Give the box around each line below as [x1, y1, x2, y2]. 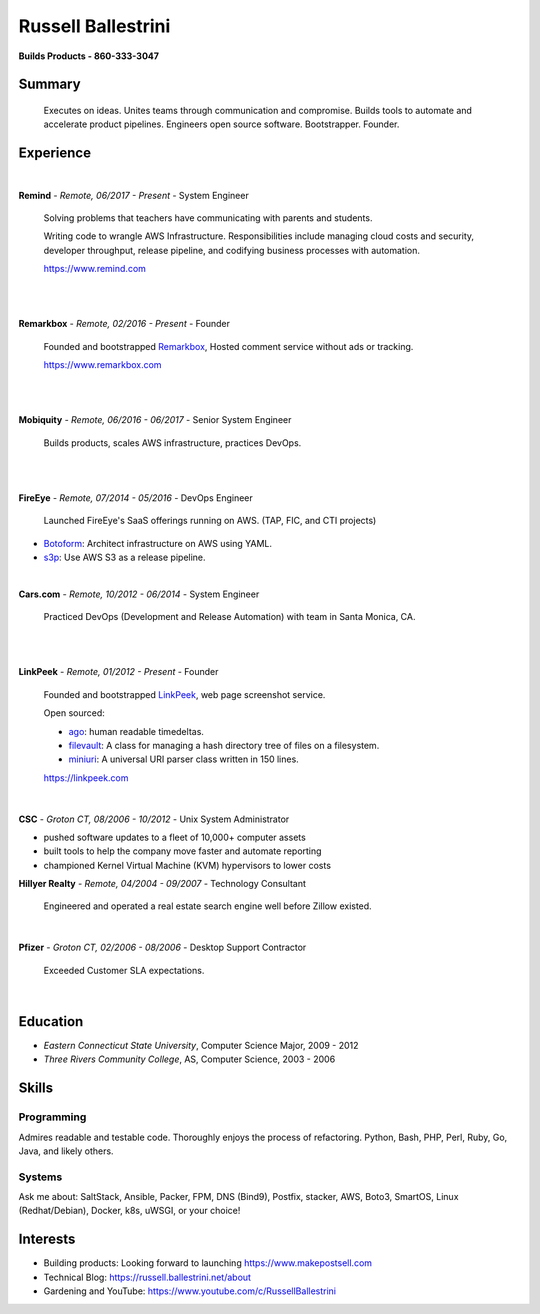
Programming [18, 1110, 87, 1124]
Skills [18, 1080, 54, 1097]
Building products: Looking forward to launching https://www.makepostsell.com [43, 1257, 373, 1269]
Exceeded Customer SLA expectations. [43, 964, 205, 976]
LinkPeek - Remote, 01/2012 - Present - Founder [18, 666, 219, 678]
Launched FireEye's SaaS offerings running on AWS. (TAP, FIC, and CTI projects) [43, 515, 377, 527]
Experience [18, 145, 92, 162]
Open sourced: [43, 707, 105, 719]
